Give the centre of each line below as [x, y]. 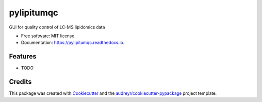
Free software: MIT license [48, 36]
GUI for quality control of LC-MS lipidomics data [57, 27]
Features [23, 56]
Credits [20, 82]
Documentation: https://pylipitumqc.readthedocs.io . [73, 43]
